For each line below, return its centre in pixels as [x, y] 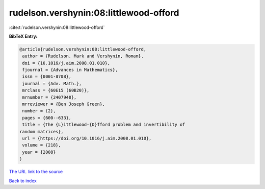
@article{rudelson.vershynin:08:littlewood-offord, [83, 49]
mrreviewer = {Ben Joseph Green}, [64, 104]
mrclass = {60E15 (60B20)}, [56, 90]
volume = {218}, [42, 145]
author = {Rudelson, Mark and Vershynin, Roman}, [83, 56]
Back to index [23, 181]
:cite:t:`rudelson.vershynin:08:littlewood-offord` [57, 27]
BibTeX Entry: [23, 36]
